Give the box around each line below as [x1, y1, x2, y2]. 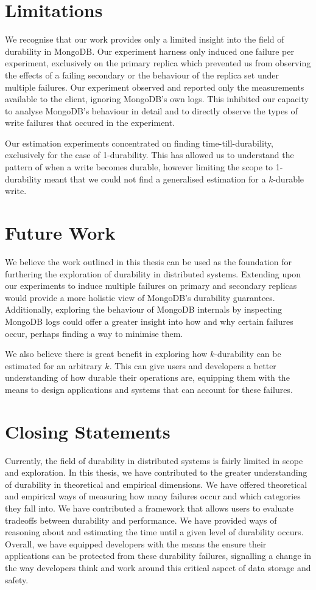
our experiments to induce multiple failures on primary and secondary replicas [5, 279, 297, 292]
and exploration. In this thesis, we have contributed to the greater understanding [5, 466, 307, 479]
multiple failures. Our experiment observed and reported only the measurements [5, 80, 304, 93]
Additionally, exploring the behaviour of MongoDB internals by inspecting [5, 303, 282, 316]
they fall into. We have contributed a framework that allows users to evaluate [5, 502, 294, 514]
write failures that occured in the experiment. [5, 116, 175, 129]
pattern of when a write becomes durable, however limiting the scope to [5, 161, 273, 173]
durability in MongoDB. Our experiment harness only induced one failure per [5, 44, 294, 57]
